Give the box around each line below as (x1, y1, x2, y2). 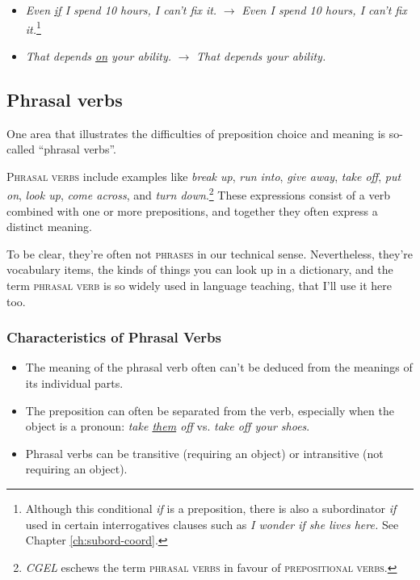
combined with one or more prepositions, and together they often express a (6, 202, 378, 219)
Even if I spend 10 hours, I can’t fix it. (25, 2, 217, 18)
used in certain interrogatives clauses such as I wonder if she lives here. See (25, 515, 399, 532)
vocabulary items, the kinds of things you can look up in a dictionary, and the (6, 261, 393, 278)
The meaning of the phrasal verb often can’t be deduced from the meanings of (25, 359, 413, 376)
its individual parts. (25, 375, 124, 392)
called (6, 141, 35, 158)
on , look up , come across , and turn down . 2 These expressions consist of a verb (6, 184, 390, 204)
